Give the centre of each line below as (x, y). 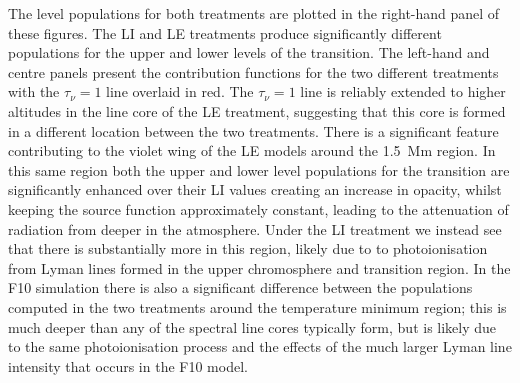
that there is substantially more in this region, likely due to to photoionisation (248, 248)
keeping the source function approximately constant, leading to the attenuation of (258, 208)
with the (34, 91)
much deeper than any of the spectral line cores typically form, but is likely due (252, 326)
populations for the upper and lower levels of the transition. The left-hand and (249, 52)
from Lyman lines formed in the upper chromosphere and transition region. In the (259, 267)
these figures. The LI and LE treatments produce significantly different (225, 32)
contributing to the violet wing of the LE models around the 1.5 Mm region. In (252, 150)
